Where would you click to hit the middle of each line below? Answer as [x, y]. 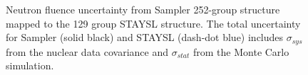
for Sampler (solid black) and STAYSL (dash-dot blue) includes [145, 37]
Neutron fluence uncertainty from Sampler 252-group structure [143, 9]
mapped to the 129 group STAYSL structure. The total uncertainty [153, 23]
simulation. [30, 65]
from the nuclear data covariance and [87, 51]
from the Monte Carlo [241, 51]
